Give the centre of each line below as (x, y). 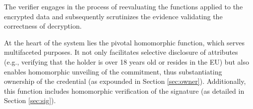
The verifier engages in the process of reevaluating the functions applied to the (124, 6)
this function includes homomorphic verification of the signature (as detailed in (124, 91)
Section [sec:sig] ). (30, 100)
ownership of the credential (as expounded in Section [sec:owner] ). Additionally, (125, 81)
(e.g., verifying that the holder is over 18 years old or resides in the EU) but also (126, 61)
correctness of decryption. (43, 26)
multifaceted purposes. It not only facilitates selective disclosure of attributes (121, 52)
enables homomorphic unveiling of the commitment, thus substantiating (113, 71)
